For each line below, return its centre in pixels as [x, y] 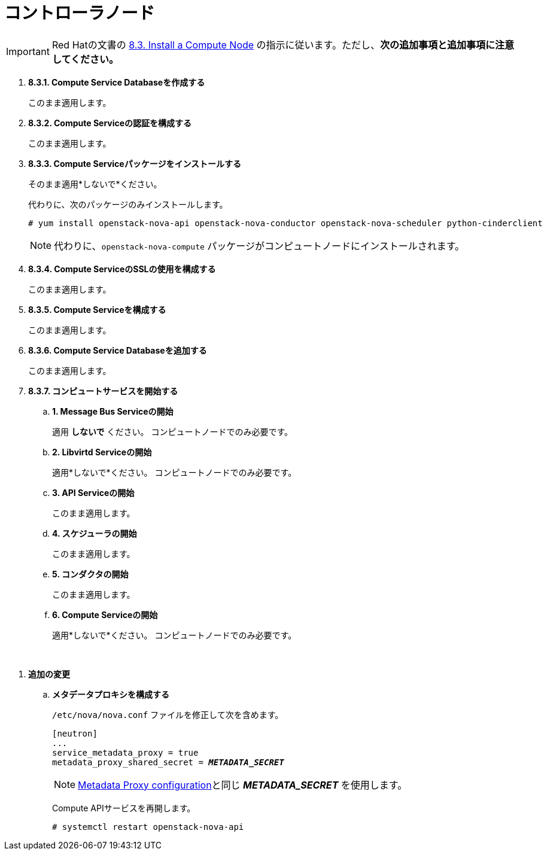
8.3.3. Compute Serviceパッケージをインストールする [135, 163]
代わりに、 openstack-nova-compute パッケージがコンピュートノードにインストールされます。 [259, 246]
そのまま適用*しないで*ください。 [95, 184]
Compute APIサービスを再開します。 [124, 808]
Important [28, 51]
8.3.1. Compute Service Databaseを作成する [117, 82]
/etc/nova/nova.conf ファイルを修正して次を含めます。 [168, 714]
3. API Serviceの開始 [93, 492]
